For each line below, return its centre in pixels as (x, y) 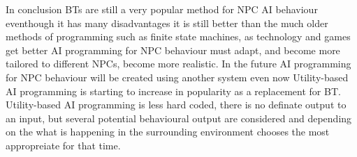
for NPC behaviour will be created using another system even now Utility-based (177, 77)
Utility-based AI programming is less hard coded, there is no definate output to (176, 105)
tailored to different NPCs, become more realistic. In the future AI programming (178, 64)
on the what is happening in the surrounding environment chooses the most (168, 132)
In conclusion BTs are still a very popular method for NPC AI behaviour (162, 9)
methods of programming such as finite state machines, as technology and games (178, 36)
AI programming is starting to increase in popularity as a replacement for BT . (173, 91)
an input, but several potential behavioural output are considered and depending (179, 118)
